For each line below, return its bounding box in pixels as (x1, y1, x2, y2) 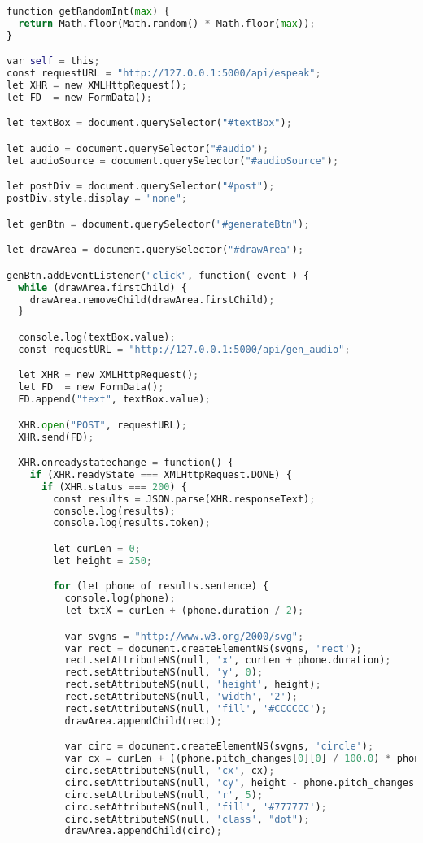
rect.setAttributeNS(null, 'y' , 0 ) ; (64, 667, 264, 679)
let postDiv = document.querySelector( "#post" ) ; (7, 180, 275, 193)
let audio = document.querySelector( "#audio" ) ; (7, 142, 269, 154)
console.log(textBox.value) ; (18, 332, 176, 343)
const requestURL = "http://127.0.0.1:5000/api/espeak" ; (7, 67, 321, 80)
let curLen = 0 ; (53, 543, 141, 554)
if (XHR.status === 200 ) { (41, 480, 187, 493)
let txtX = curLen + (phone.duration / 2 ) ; (64, 605, 304, 617)
